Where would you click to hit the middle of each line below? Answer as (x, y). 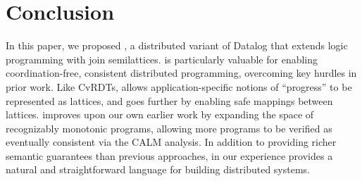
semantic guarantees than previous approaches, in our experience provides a (169, 155)
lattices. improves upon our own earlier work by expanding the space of (160, 114)
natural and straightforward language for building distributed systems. (158, 169)
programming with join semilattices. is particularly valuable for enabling (162, 59)
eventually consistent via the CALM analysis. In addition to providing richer (171, 142)
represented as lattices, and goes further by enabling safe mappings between (169, 100)
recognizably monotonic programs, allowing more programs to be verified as (169, 128)
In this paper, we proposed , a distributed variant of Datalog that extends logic (177, 45)
